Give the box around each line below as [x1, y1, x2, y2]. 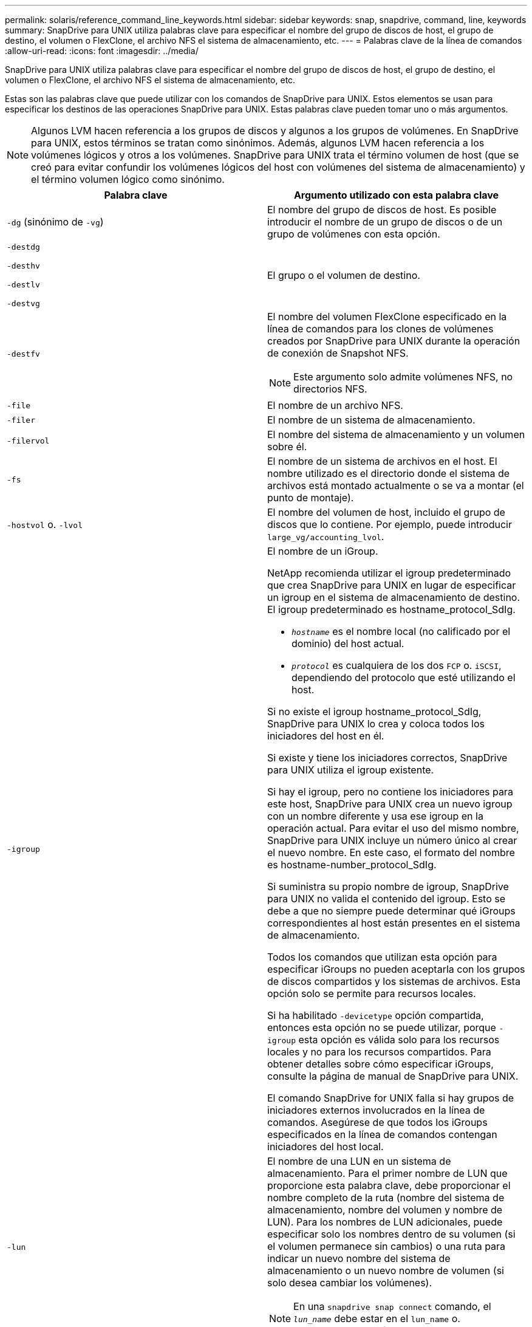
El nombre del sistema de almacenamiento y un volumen [267, 428, 525, 441]
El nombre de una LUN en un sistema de [267, 1155, 451, 1167]
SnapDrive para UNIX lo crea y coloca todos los [267, 718, 485, 730]
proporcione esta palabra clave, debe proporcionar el [267, 1179, 511, 1192]
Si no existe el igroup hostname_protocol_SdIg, [267, 705, 482, 718]
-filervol [7, 436, 50, 445]
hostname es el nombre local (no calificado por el [292, 625, 511, 637]
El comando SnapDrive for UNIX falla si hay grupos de [267, 1092, 514, 1104]
